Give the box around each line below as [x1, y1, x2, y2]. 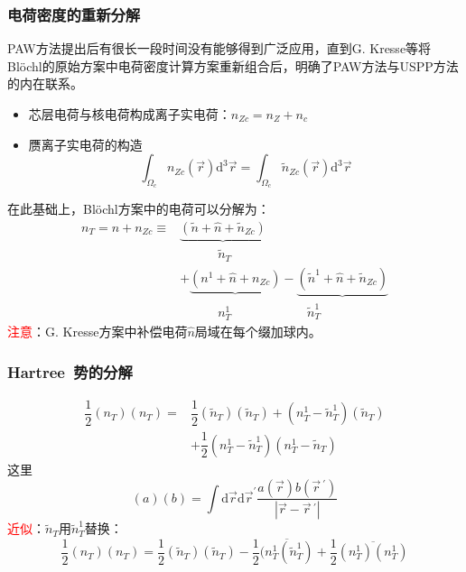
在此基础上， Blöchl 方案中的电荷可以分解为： [7, 199, 270, 218]
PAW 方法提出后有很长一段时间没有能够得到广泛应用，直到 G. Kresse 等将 [7, 39, 432, 58]
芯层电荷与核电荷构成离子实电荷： [28, 105, 231, 123]
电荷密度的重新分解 [7, 3, 141, 25]
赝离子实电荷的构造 [28, 134, 143, 153]
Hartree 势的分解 [7, 360, 133, 383]
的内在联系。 [7, 74, 83, 93]
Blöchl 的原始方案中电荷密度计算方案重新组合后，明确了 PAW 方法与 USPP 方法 [7, 56, 459, 75]
